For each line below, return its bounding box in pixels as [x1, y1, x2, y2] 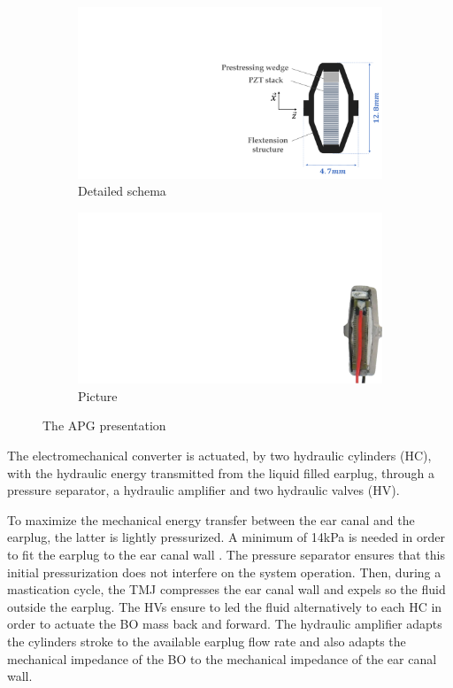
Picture [78, 386, 118, 405]
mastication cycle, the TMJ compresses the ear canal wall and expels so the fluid [7, 580, 446, 599]
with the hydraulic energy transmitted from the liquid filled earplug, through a [7, 463, 434, 482]
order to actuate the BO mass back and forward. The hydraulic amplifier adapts [7, 615, 442, 633]
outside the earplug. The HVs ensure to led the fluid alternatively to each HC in [7, 597, 442, 615]
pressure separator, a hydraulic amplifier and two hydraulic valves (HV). [7, 481, 400, 499]
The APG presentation [42, 416, 166, 435]
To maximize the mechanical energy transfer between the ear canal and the [7, 510, 415, 529]
